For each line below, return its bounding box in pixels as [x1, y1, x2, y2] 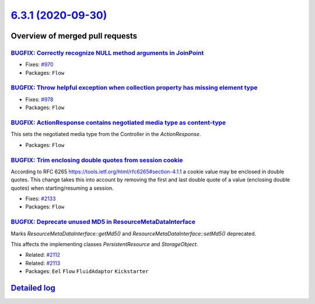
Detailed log [10, 283, 55, 293]
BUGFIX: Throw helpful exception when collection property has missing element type [10, 83, 258, 92]
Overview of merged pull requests [10, 31, 138, 41]
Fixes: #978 [25, 96, 54, 103]
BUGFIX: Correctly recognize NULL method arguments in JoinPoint [10, 48, 204, 57]
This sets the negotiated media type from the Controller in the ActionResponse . [10, 131, 201, 138]
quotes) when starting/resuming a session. [10, 184, 114, 191]
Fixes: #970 [25, 61, 54, 68]
